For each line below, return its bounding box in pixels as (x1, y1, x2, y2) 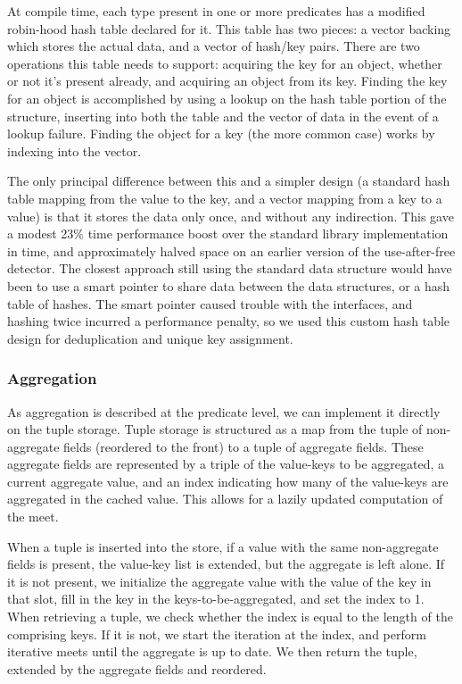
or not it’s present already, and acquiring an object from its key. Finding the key (7, 71, 448, 90)
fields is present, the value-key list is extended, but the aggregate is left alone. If (7, 555, 445, 573)
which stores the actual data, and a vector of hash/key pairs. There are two (7, 37, 420, 55)
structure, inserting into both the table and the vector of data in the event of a (7, 106, 439, 125)
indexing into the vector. (7, 141, 142, 160)
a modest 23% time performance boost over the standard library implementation (7, 224, 449, 243)
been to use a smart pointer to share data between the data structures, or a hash (7, 276, 450, 295)
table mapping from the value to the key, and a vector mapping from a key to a (7, 188, 442, 207)
